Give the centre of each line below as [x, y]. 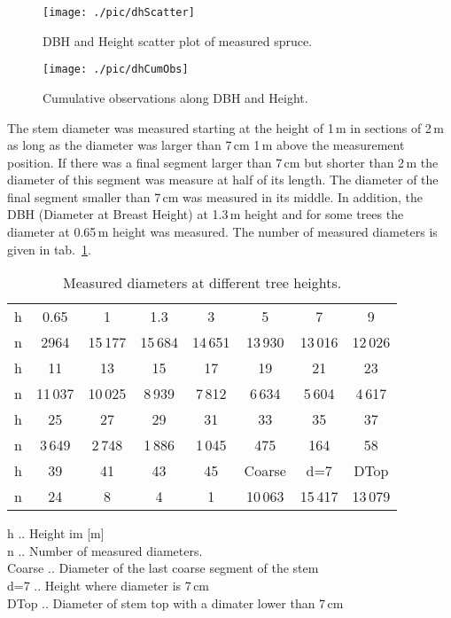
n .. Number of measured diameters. [105, 550]
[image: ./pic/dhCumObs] [116, 70]
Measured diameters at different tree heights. [202, 283]
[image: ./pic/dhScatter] [119, 12]
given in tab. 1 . [49, 249]
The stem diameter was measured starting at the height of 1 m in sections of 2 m [225, 127]
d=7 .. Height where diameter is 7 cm [109, 586]
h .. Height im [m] [56, 533]
